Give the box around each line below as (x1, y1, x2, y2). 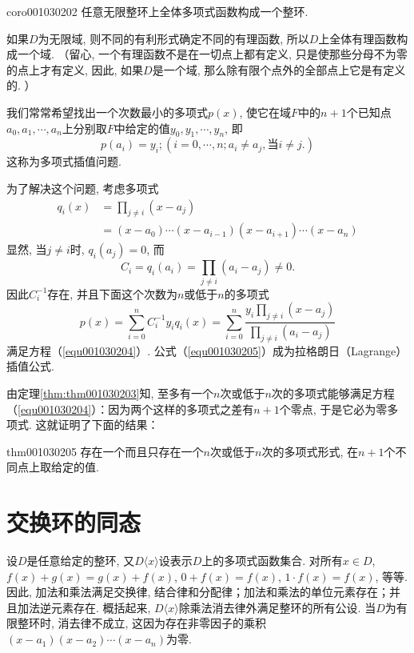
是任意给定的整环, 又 (26, 552, 135, 569)
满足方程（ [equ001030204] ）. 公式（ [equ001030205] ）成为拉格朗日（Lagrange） (6, 342, 408, 359)
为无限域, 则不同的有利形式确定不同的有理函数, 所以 (38, 30, 309, 46)
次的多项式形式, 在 (261, 443, 358, 459)
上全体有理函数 (318, 30, 397, 46)
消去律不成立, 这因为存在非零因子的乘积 (58, 615, 267, 631)
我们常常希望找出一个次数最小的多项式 (6, 103, 208, 120)
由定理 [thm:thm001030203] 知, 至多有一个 (6, 384, 214, 401)
